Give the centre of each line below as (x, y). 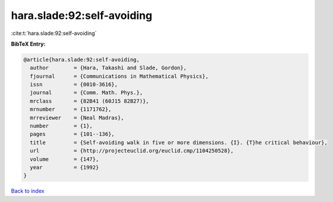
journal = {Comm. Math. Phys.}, (86, 93)
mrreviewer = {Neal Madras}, (77, 118)
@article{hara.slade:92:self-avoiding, (81, 60)
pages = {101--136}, (73, 134)
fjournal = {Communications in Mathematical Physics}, (119, 76)
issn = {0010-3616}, (74, 85)
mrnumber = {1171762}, (71, 109)
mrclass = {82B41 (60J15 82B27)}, (89, 101)
